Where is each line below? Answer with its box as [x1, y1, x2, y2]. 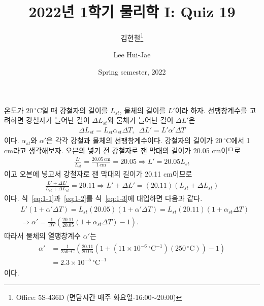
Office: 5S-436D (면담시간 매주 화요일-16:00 [16, 292, 152, 302]
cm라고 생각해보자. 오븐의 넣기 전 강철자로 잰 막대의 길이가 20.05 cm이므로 [4, 145, 241, 155]
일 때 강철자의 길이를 [42, 105, 108, 115]
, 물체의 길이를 [119, 105, 166, 115]
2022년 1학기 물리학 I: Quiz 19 [28, 1, 236, 22]
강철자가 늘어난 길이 [26, 115, 90, 125]
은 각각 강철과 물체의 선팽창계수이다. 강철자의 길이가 [46, 135, 213, 146]
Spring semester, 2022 [98, 66, 166, 77]
